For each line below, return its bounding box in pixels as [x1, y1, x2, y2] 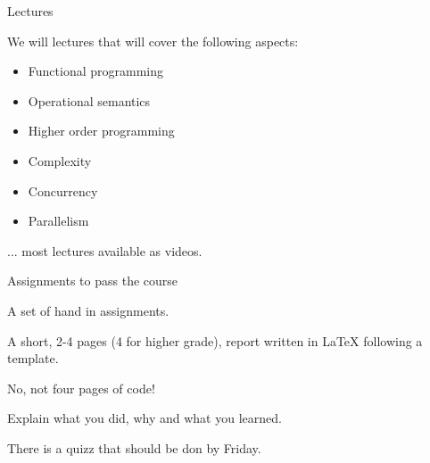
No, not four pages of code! [7, 378, 155, 397]
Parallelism [28, 211, 89, 230]
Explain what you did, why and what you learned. [7, 409, 282, 427]
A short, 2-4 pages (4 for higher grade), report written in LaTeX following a [7, 331, 423, 350]
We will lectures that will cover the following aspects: [7, 31, 299, 50]
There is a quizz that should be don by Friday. [7, 438, 261, 457]
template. [7, 349, 59, 368]
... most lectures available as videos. [7, 241, 203, 260]
